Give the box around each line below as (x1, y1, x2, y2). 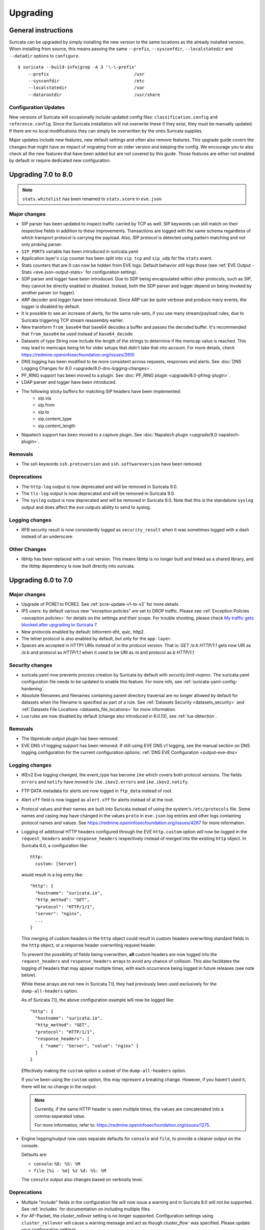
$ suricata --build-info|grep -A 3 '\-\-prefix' (18, 64, 137, 70)
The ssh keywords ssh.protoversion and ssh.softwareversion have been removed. (21, 461, 203, 467)
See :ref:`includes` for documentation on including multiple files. (21, 1206, 151, 1212)
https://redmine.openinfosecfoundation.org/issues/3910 (21, 352, 134, 358)
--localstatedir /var (27, 85, 145, 91)
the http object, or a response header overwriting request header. (21, 942, 157, 948)
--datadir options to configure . (9, 53, 80, 59)
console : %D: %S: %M (33, 1161, 80, 1167)
